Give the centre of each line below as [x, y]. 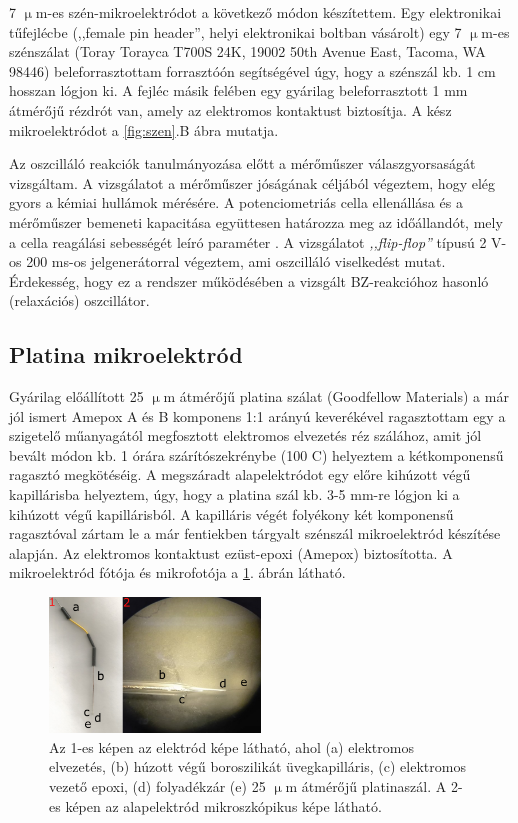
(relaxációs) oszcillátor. [79, 300]
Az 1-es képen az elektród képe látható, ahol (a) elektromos [231, 746]
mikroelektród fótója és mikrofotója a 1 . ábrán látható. [177, 572]
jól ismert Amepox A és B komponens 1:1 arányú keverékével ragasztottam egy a [257, 415]
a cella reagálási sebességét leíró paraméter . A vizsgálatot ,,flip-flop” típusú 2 [248, 241]
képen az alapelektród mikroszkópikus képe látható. [223, 805]
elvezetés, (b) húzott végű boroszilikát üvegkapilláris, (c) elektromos [257, 766]
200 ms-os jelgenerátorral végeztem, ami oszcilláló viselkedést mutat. [236, 261]
